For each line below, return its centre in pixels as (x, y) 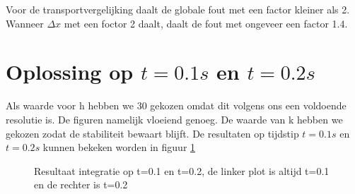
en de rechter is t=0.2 (81, 184)
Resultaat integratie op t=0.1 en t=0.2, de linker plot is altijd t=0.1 (182, 170)
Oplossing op (70, 72)
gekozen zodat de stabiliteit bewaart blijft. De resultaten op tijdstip (152, 133)
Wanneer (25, 23)
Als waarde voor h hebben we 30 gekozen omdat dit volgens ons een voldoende (176, 105)
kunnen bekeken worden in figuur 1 (119, 147)
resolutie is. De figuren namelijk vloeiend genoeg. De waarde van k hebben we (174, 119)
